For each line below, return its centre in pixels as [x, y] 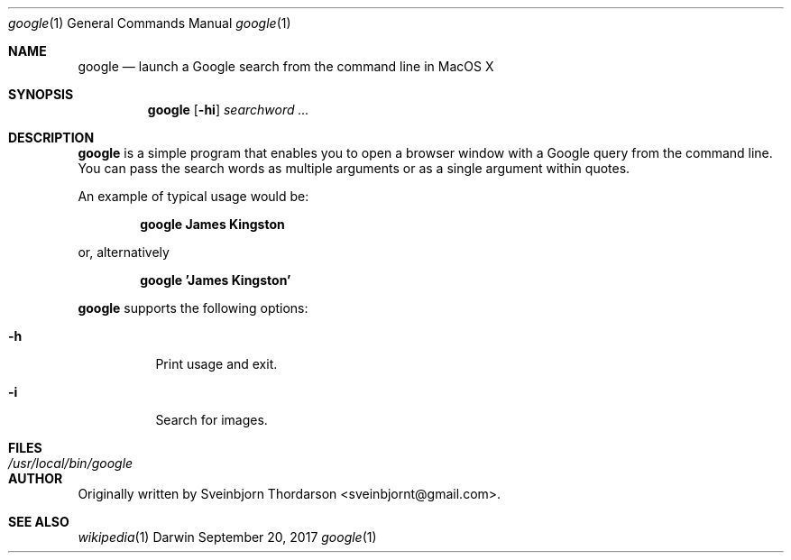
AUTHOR [36, 478]
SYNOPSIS [41, 94]
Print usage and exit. [216, 364]
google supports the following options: [193, 308]
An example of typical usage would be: [193, 196]
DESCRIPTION [51, 138]
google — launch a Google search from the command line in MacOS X [286, 66]
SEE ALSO [39, 522]
